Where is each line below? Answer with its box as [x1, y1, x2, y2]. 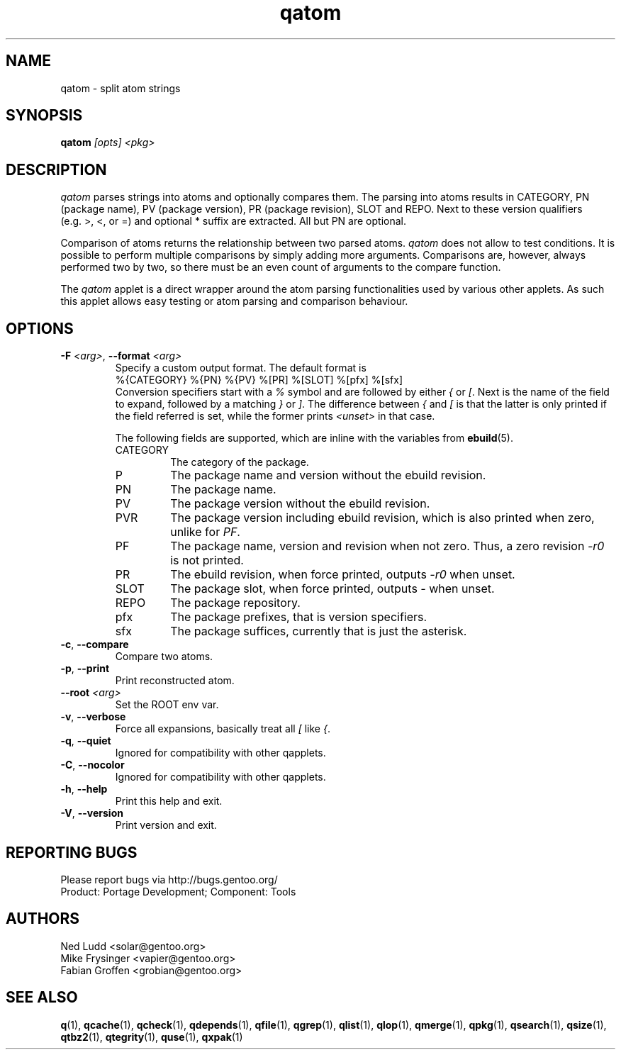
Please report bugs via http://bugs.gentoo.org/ [60, 873, 278, 886]
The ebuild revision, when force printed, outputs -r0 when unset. [170, 567, 515, 582]
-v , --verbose [60, 710, 126, 723]
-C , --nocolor [60, 759, 125, 771]
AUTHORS [6, 910, 80, 928]
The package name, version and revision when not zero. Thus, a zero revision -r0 [170, 539, 605, 554]
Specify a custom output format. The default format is [115, 362, 367, 374]
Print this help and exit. [115, 795, 223, 808]
